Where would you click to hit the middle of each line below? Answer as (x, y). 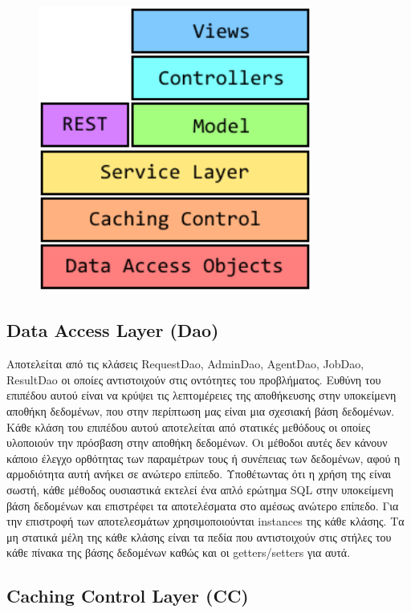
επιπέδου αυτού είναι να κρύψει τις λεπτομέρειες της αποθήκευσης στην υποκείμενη (201, 395)
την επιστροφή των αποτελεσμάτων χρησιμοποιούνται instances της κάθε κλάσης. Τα (205, 521)
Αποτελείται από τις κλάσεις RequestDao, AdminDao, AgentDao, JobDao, (185, 364)
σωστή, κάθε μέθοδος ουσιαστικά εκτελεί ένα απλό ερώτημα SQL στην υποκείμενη (200, 490)
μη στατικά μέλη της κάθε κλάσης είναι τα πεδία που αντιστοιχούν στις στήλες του (199, 536)
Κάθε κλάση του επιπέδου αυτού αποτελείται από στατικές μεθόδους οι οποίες (189, 426)
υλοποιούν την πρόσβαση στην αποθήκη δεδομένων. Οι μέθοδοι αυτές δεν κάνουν (197, 442)
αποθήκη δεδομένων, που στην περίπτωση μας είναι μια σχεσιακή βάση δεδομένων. (201, 411)
